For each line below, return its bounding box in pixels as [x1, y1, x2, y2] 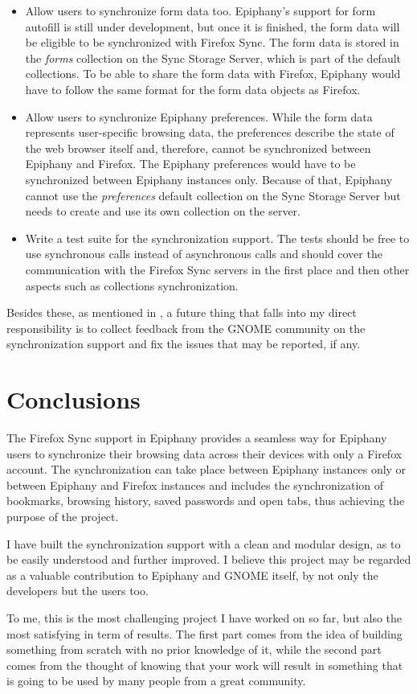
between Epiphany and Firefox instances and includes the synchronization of [6, 476, 384, 493]
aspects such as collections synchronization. [25, 277, 239, 294]
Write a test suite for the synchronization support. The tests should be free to [25, 229, 410, 246]
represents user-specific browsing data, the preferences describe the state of [25, 124, 395, 141]
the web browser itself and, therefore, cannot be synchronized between [25, 139, 371, 156]
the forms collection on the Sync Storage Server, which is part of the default [25, 49, 402, 66]
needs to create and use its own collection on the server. [25, 203, 300, 220]
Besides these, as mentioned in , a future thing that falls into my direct [6, 304, 357, 321]
